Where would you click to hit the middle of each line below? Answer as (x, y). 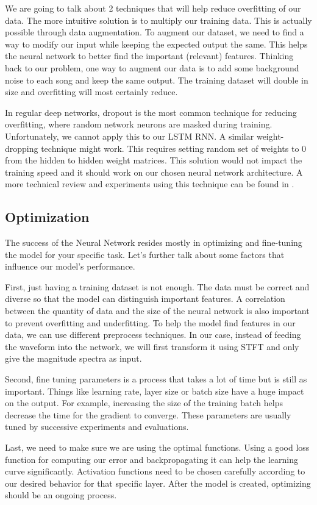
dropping (22, 148)
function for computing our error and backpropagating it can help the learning (152, 459)
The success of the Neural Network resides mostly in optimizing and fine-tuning (154, 242)
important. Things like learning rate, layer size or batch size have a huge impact (155, 391)
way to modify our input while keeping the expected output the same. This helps (156, 44)
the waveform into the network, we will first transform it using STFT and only (152, 346)
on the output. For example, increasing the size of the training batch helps (144, 403)
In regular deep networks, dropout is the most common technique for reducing (151, 112)
